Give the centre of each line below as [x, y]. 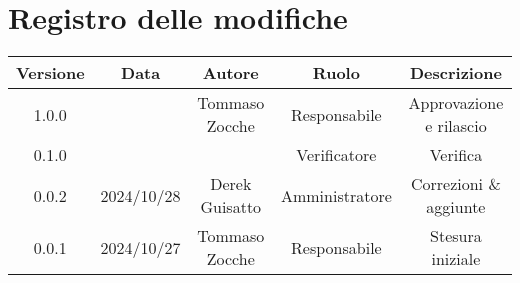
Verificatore [336, 155]
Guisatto [231, 207]
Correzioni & [455, 184]
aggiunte [456, 207]
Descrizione [456, 73]
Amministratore [336, 195]
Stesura [456, 236]
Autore [230, 73]
